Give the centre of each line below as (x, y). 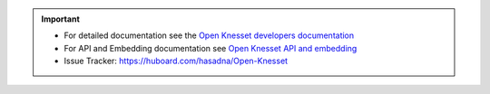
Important (61, 19)
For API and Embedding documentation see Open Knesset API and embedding (211, 48)
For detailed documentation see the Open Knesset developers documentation (209, 35)
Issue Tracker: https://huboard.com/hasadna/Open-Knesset (176, 61)
